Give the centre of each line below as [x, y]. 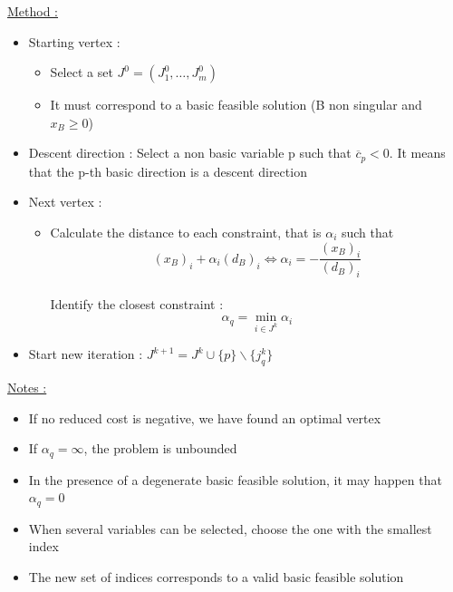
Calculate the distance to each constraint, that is [186, 233]
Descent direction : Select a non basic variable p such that [190, 153]
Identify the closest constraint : [137, 303]
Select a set [82, 72]
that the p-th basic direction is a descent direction [168, 171]
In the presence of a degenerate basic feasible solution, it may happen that [235, 479]
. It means [417, 153]
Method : [33, 11]
